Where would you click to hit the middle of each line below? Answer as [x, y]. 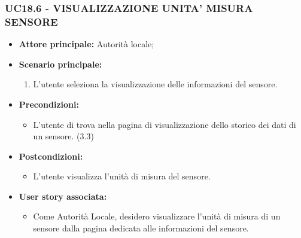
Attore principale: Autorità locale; [86, 44]
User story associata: [63, 196]
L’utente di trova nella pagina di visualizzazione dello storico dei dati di [165, 124]
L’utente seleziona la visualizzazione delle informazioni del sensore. [155, 84]
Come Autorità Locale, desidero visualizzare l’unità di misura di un [157, 216]
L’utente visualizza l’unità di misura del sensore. [122, 176]
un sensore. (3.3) [63, 136]
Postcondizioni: [51, 156]
